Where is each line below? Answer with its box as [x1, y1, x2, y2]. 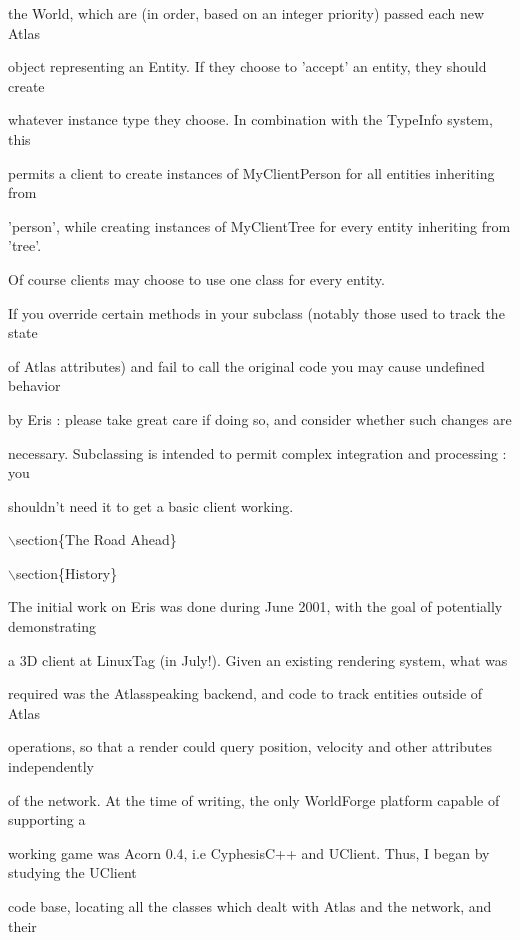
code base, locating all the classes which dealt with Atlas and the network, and [8, 896, 492, 916]
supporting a [8, 809, 86, 830]
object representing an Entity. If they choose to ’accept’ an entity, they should [8, 56, 487, 77]
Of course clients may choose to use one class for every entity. [8, 268, 385, 289]
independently [8, 756, 94, 777]
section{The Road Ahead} [15, 529, 177, 550]
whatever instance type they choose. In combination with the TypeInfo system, [8, 109, 493, 130]
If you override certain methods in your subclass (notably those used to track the [8, 302, 505, 323]
